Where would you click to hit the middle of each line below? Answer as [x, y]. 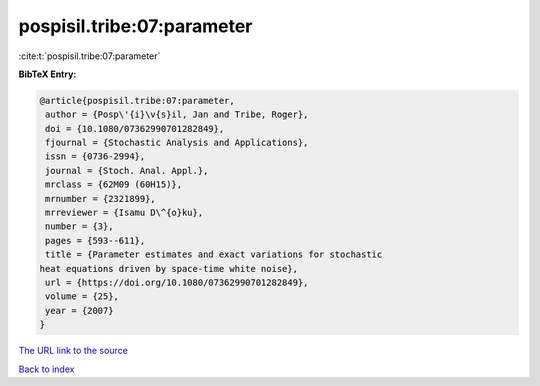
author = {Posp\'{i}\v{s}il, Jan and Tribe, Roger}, [177, 114]
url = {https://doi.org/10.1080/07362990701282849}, [177, 282]
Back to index [46, 369]
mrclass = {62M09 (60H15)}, [114, 184]
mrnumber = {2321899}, [101, 198]
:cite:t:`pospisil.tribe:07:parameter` [89, 56]
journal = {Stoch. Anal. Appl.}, [127, 170]
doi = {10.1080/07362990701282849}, [135, 128]
